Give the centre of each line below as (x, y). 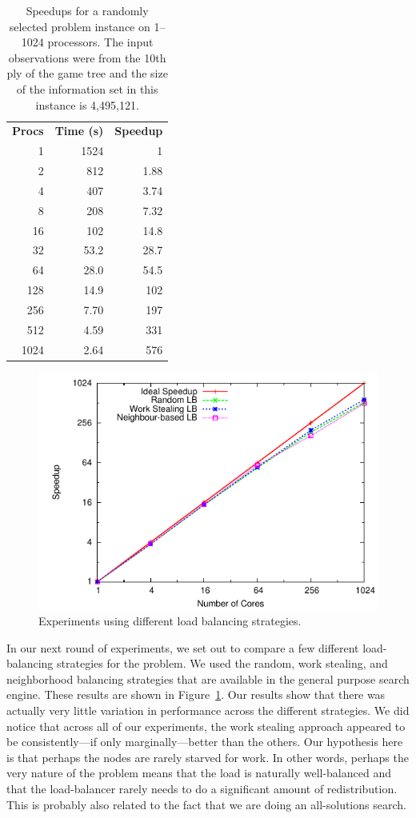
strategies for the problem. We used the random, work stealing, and (222, 663)
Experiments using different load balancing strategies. (170, 621)
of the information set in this (87, 88)
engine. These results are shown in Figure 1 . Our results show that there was (196, 694)
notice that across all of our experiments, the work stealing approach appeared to (206, 726)
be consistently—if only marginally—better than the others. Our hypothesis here (205, 742)
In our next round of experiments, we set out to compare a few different (183, 647)
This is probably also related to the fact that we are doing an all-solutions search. (206, 804)
